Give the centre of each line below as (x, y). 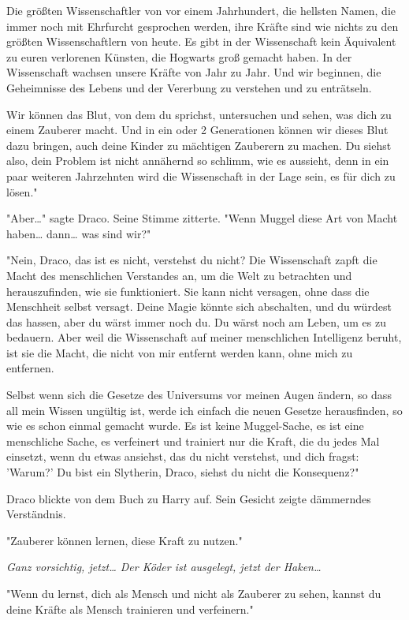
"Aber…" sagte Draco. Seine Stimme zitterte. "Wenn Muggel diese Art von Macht (202, 218)
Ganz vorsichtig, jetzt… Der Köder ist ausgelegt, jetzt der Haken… (164, 567)
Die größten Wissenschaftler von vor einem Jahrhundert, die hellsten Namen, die (201, 10)
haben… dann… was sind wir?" (79, 233)
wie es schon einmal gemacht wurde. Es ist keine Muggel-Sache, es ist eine (185, 426)
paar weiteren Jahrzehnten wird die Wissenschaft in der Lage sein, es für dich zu (201, 176)
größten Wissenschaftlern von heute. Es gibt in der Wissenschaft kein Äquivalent (201, 41)
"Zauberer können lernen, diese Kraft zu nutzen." (125, 540)
